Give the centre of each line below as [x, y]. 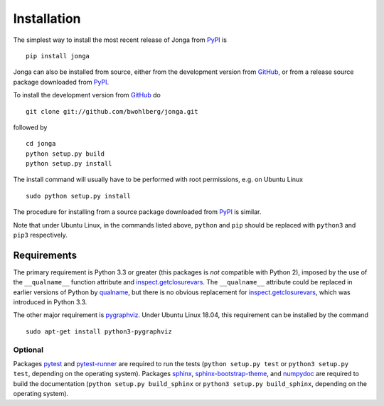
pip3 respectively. [40, 235]
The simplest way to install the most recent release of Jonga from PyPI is [120, 40]
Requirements [45, 255]
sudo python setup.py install [79, 196]
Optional [28, 350]
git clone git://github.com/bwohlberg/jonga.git [112, 111]
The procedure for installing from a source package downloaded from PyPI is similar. [137, 212]
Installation [47, 18]
